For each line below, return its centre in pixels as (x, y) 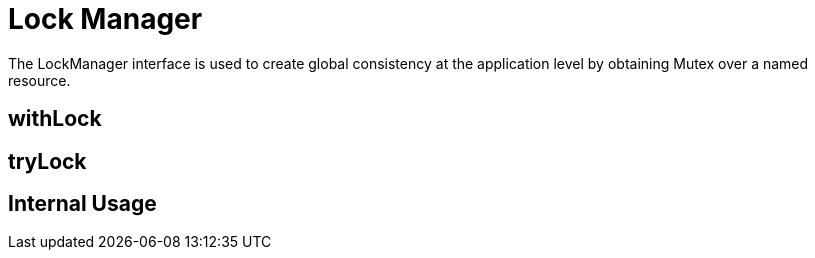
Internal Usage (82, 204)
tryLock (47, 161)
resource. (39, 80)
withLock (55, 119)
